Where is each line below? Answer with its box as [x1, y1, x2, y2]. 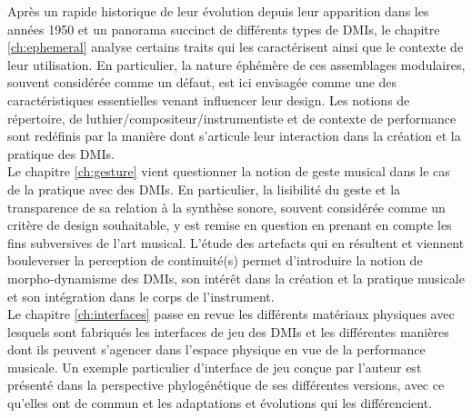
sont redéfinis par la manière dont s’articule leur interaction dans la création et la [7, 126, 461, 145]
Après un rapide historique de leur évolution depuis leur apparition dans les [7, 2, 429, 20]
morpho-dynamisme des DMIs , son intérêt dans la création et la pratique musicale [7, 268, 465, 287]
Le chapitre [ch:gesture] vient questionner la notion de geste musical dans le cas [7, 162, 450, 181]
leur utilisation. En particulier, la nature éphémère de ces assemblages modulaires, [7, 55, 466, 74]
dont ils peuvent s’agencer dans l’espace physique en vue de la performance [7, 340, 426, 359]
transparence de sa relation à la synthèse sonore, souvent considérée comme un [7, 197, 446, 216]
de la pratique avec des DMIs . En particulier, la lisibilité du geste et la [7, 179, 401, 198]
